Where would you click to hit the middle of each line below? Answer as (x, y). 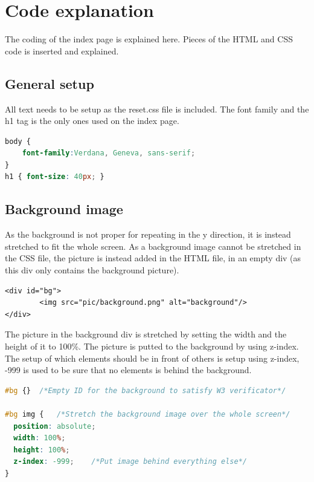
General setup (50, 83)
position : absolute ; (55, 426)
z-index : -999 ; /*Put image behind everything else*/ (130, 462)
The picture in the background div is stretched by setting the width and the (146, 334)
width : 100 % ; (40, 438)
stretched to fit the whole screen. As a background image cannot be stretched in (153, 246)
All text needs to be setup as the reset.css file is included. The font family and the (157, 109)
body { (18, 141)
